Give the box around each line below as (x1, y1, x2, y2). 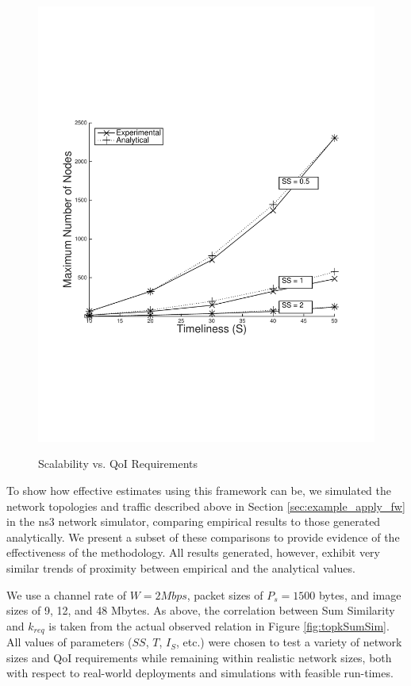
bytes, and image (318, 586, 401, 603)
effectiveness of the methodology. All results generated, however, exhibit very (6, 544, 380, 561)
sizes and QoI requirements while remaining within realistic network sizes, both (6, 649, 392, 665)
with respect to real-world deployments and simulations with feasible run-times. (6, 665, 394, 681)
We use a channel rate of (6, 586, 126, 603)
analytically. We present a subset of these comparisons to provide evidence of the (6, 528, 400, 545)
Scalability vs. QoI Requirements (38, 455, 198, 472)
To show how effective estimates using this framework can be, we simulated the (6, 482, 392, 499)
